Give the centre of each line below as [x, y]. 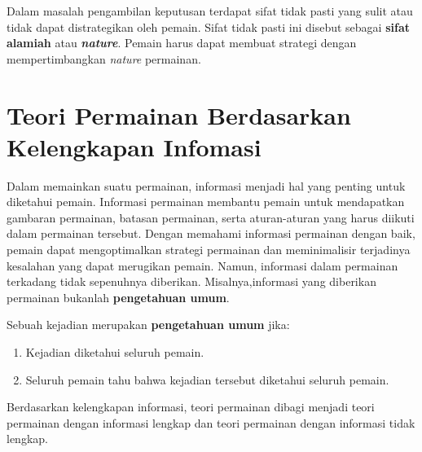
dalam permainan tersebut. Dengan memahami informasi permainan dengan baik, [211, 233]
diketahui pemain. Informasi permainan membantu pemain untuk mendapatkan [206, 202]
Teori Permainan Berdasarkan [179, 114]
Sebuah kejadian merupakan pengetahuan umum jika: [148, 325]
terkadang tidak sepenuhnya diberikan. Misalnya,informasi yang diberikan [191, 281]
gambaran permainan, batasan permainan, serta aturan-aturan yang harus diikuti [211, 217]
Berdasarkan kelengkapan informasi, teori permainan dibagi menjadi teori [191, 407]
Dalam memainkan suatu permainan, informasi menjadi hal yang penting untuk [206, 185]
